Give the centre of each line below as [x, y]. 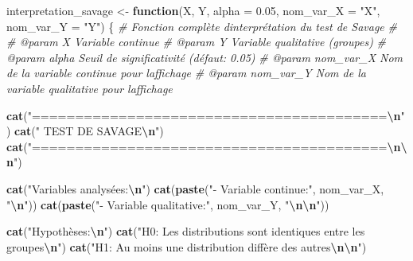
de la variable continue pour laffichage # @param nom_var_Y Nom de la [186, 73]
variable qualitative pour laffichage [90, 88]
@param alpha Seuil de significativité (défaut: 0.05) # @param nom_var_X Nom [205, 57]
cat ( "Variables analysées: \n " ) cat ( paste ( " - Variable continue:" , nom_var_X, [195, 188]
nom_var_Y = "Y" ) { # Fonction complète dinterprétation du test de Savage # [202, 26]
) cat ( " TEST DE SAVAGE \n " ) [85, 131]
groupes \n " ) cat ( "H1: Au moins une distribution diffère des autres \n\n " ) [187, 246]
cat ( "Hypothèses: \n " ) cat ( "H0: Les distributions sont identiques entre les [186, 231]
